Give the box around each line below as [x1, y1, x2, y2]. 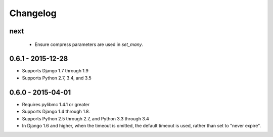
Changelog [9, 8, 57, 19]
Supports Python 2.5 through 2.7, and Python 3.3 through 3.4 [22, 115, 149, 121]
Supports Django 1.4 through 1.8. [22, 109, 90, 115]
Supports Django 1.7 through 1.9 [22, 68, 88, 74]
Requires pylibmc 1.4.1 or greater [22, 101, 90, 107]
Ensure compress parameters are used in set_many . [34, 41, 144, 48]
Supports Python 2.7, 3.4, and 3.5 [22, 75, 92, 81]
